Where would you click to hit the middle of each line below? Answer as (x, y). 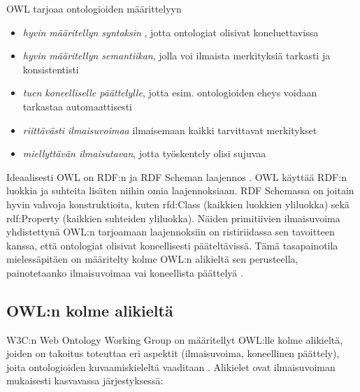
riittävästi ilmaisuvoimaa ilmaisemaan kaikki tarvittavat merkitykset (170, 130)
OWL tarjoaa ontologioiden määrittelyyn (94, 8)
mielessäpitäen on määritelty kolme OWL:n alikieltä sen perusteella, (152, 259)
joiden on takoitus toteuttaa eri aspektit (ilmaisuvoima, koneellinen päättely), (173, 353)
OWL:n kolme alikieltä (90, 310)
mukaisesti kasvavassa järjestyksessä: (85, 380)
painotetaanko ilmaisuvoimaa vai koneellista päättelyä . (125, 272)
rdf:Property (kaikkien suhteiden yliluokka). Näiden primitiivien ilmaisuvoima (173, 218)
